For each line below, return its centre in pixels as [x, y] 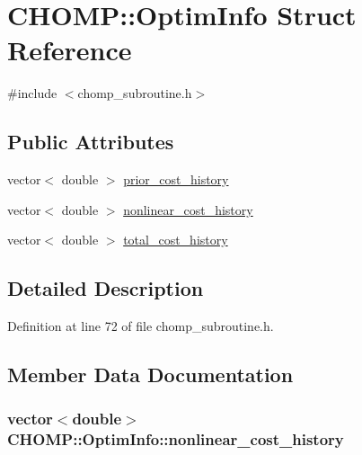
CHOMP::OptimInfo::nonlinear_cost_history [176, 439]
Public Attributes [91, 142]
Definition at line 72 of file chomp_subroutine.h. [141, 326]
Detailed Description [106, 288]
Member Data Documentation [150, 375]
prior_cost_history [176, 179]
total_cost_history [176, 240]
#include [32, 93]
